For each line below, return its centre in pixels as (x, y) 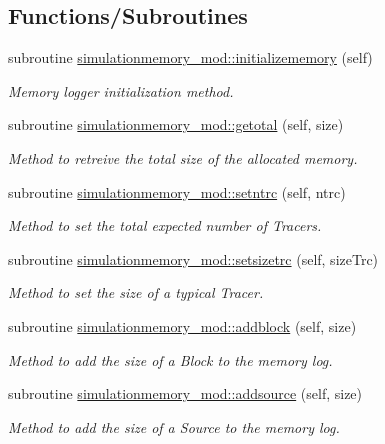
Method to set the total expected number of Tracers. (165, 225)
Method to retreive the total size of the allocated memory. (183, 157)
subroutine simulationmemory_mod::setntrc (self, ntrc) (177, 191)
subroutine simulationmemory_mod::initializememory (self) (190, 57)
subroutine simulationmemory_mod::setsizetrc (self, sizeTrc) (193, 258)
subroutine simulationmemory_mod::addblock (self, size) (182, 325)
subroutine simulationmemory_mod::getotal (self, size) (176, 124)
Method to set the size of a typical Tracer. (136, 292)
